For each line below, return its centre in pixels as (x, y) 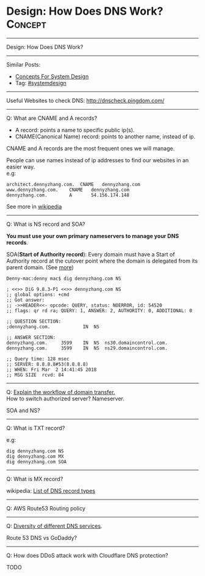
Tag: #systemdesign (41, 83)
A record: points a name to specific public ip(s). (75, 130)
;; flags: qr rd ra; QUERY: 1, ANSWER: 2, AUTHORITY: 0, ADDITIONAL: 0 (99, 310)
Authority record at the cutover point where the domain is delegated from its (102, 261)
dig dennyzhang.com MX (35, 456)
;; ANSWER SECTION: (31, 337)
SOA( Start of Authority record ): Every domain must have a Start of (91, 254)
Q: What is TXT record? (36, 428)
